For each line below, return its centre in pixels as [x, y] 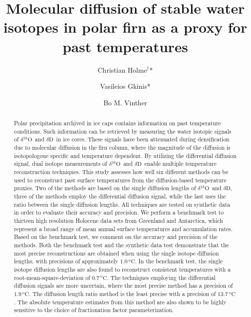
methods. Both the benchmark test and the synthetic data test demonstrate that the [121, 245]
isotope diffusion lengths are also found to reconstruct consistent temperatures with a [122, 269]
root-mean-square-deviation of [52, 277]
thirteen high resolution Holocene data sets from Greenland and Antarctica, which [118, 220]
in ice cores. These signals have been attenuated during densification [143, 139]
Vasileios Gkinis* [125, 86]
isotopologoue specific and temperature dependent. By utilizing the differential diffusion [125, 155]
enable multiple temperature [180, 164]
